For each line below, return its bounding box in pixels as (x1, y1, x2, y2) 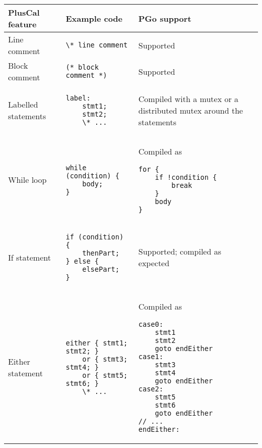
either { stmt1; (65, 338, 128, 347)
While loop (8, 174, 47, 185)
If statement (8, 251, 51, 263)
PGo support (138, 12, 191, 24)
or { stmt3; (82, 355, 128, 363)
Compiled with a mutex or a (138, 92, 239, 105)
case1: (138, 353, 163, 361)
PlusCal (8, 7, 40, 18)
